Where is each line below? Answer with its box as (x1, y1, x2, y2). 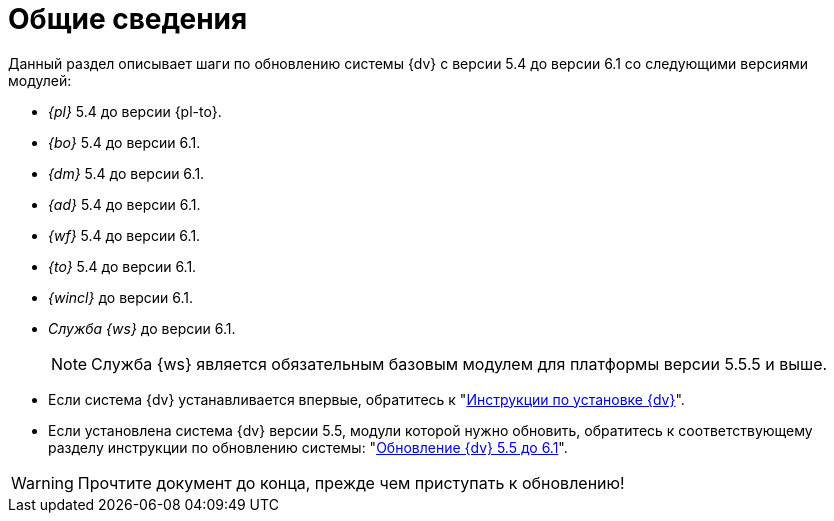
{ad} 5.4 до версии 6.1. (48, 195, 201, 213)
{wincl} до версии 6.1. (48, 288, 194, 306)
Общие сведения (8, 2, 248, 36)
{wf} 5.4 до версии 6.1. (48, 226, 201, 244)
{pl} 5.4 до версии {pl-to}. (48, 102, 222, 120)
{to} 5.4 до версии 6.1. (48, 257, 197, 275)
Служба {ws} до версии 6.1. (48, 319, 236, 337)
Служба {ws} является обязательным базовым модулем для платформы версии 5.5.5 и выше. (91, 353, 828, 374)
